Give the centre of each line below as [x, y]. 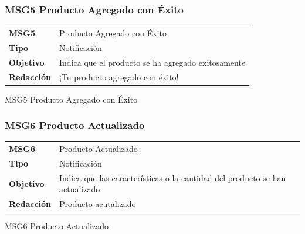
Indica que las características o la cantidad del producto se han [173, 177]
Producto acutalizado [98, 204]
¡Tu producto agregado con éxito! [119, 77]
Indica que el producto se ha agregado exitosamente [152, 62]
